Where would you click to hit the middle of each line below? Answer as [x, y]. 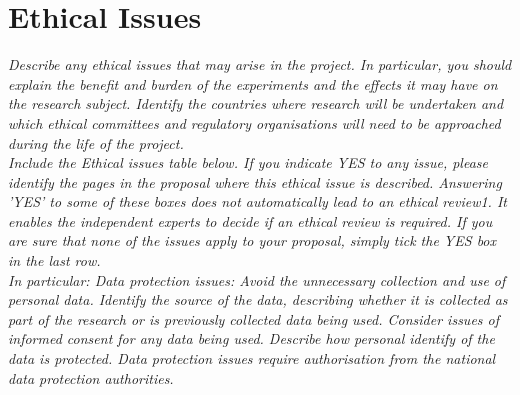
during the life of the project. [96, 142]
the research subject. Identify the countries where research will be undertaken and [256, 103]
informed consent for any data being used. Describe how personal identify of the [251, 338]
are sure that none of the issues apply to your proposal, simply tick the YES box [252, 240]
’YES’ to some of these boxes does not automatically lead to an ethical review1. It [257, 201]
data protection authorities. [91, 377]
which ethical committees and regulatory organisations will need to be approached [254, 122]
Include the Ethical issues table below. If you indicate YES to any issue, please [248, 162]
